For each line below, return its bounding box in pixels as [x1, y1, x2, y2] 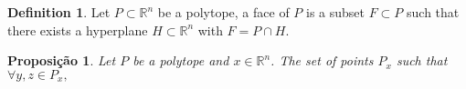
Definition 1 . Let [7, 3, 111, 21]
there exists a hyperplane [7, 20, 148, 39]
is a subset [306, 3, 365, 21]
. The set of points [270, 51, 374, 70]
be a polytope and [132, 51, 229, 70]
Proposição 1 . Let [7, 51, 116, 70]
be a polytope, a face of [157, 3, 290, 21]
